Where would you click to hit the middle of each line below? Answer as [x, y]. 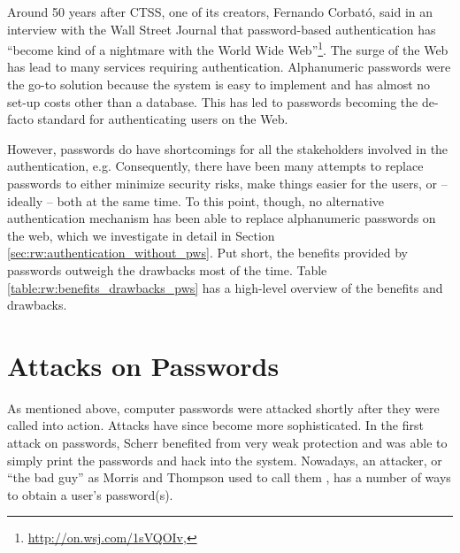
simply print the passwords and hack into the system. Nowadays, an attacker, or [225, 460]
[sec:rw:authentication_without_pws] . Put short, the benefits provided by [207, 253]
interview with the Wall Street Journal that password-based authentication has [222, 29]
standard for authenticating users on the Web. [163, 119]
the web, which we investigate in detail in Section [141, 235]
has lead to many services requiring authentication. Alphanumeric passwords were [229, 67]
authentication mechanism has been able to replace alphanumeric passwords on [222, 218]
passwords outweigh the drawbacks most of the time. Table [167, 269]
